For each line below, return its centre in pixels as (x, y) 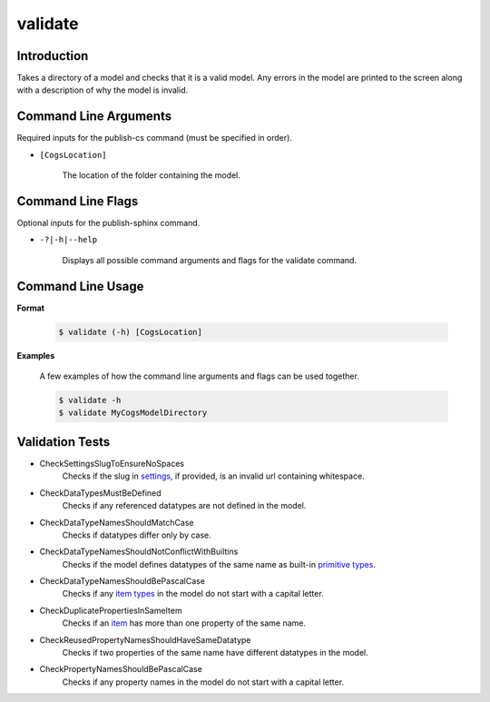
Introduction (53, 56)
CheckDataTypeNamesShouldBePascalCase (122, 581)
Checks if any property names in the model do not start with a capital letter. (203, 682)
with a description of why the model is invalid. (103, 90)
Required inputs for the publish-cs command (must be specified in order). (154, 138)
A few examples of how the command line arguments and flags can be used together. (200, 376)
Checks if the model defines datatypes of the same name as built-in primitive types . (219, 564)
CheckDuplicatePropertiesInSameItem (111, 610)
